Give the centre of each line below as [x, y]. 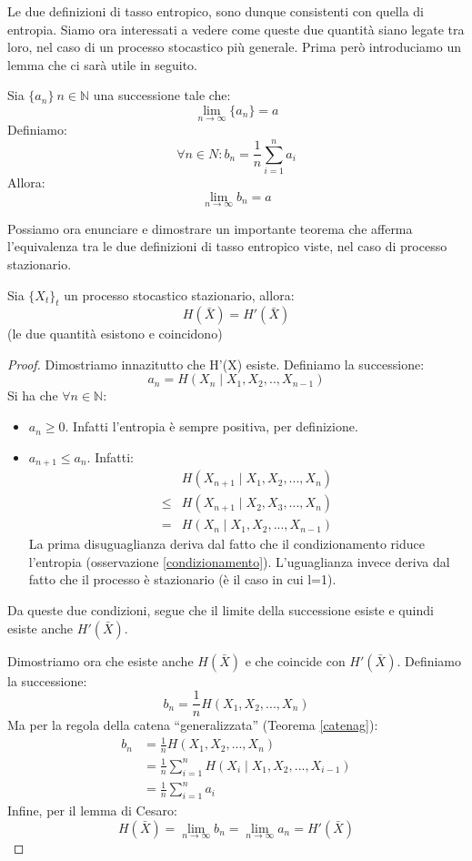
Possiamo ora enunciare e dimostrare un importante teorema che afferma [210, 228]
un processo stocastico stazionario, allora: [179, 294]
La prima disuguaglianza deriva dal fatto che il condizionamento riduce [226, 544]
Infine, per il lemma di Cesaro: [92, 810]
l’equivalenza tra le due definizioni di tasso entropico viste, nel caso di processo [227, 246]
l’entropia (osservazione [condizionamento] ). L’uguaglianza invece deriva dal [239, 561]
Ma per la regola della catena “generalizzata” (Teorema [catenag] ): [193, 725]
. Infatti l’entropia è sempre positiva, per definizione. [211, 426]
